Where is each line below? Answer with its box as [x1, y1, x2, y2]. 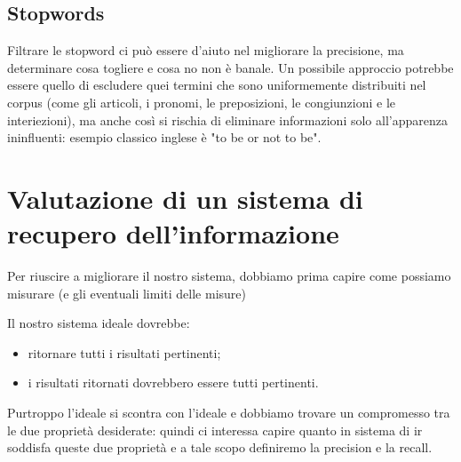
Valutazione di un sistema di [7, 179, 363, 216]
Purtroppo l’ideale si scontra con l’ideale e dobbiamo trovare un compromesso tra [7, 403, 450, 422]
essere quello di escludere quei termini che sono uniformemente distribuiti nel [7, 76, 426, 94]
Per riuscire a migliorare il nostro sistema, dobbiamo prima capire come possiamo [7, 267, 451, 285]
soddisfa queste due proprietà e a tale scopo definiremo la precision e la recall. [7, 438, 433, 457]
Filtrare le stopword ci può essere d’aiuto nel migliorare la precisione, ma [7, 41, 404, 60]
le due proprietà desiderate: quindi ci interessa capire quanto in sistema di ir [7, 420, 423, 439]
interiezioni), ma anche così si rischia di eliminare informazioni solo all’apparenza [7, 110, 448, 129]
